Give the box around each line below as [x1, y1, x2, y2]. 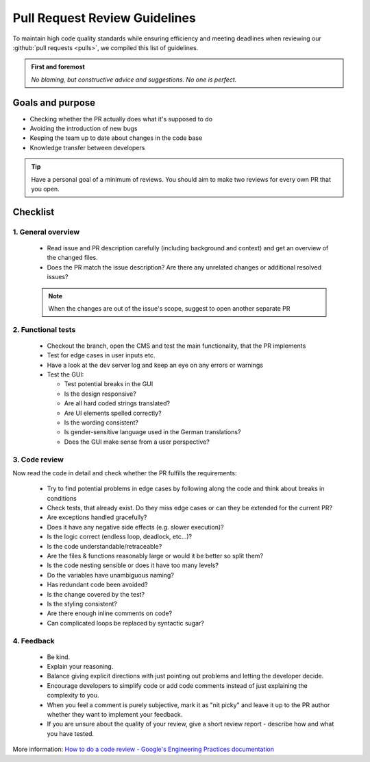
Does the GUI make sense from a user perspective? [64, 438, 210, 446]
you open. [31, 184, 60, 193]
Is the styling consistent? [47, 599, 118, 608]
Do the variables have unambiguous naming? [47, 571, 175, 579]
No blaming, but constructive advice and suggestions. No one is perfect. [31, 75, 237, 84]
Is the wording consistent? [64, 418, 138, 427]
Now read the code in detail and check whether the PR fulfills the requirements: [12, 468, 237, 477]
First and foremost [31, 62, 85, 71]
